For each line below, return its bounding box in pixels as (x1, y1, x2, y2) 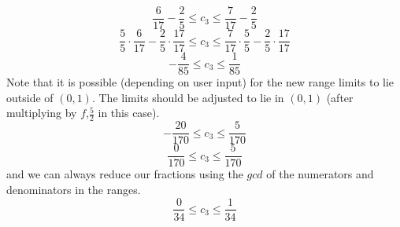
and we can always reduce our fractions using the (6, 166, 243, 182)
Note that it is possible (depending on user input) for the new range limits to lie (6, 74, 394, 90)
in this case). (98, 104, 160, 121)
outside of (6, 89, 54, 105)
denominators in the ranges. (6, 181, 141, 197)
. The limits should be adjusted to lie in (91, 89, 284, 105)
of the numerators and (266, 166, 374, 182)
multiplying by (6, 104, 77, 121)
